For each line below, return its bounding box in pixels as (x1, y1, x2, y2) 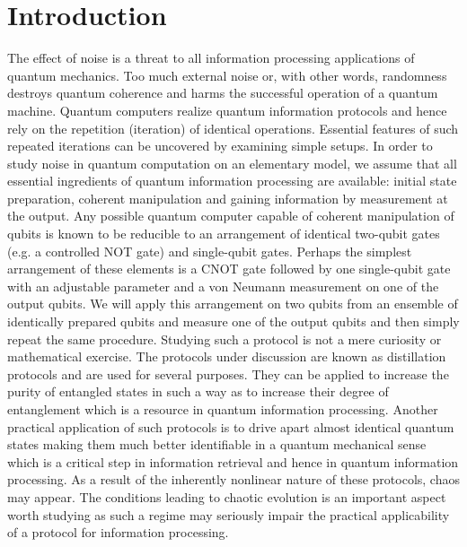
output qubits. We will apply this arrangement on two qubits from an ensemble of (7, 294, 458, 313)
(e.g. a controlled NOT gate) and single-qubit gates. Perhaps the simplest (7, 241, 412, 260)
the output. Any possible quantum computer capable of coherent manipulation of (7, 206, 454, 225)
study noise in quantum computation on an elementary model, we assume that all (7, 153, 457, 172)
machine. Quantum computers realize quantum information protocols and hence (7, 100, 447, 119)
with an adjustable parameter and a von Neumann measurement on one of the (7, 276, 439, 295)
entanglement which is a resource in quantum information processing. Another (7, 400, 438, 418)
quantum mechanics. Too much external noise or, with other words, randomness (7, 65, 447, 84)
